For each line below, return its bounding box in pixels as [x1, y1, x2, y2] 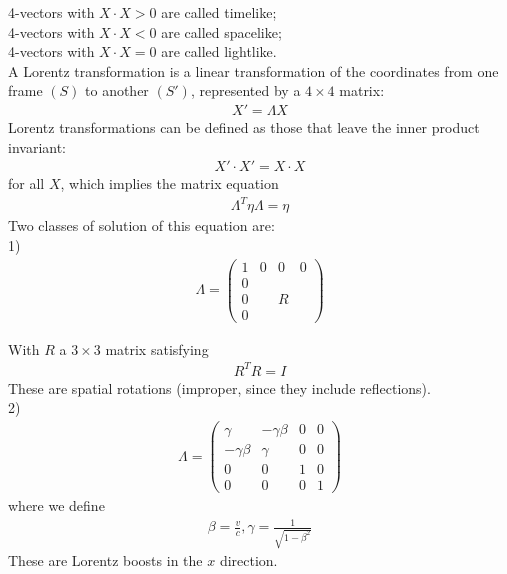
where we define [8, 495, 105, 516]
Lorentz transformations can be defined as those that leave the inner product [8, 117, 480, 137]
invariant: [8, 136, 67, 157]
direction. [219, 550, 278, 571]
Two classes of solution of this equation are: [8, 215, 275, 236]
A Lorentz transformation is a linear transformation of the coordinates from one [8, 60, 499, 81]
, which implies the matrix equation [60, 173, 279, 194]
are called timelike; [161, 2, 277, 22]
